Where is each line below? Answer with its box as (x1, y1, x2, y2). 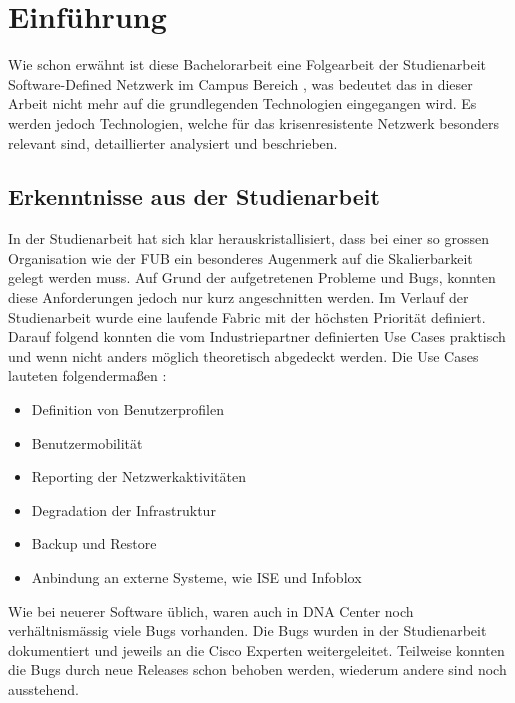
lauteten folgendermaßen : (8, 365, 167, 386)
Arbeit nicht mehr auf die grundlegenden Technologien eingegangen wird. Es (8, 93, 477, 114)
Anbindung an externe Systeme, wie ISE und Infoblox (31, 567, 362, 588)
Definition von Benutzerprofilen (31, 399, 225, 420)
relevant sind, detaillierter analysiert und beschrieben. (8, 132, 338, 153)
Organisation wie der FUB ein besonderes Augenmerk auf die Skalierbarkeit (8, 247, 473, 268)
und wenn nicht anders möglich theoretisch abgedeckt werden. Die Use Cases (8, 345, 479, 366)
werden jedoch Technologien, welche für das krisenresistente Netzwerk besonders (8, 112, 500, 133)
